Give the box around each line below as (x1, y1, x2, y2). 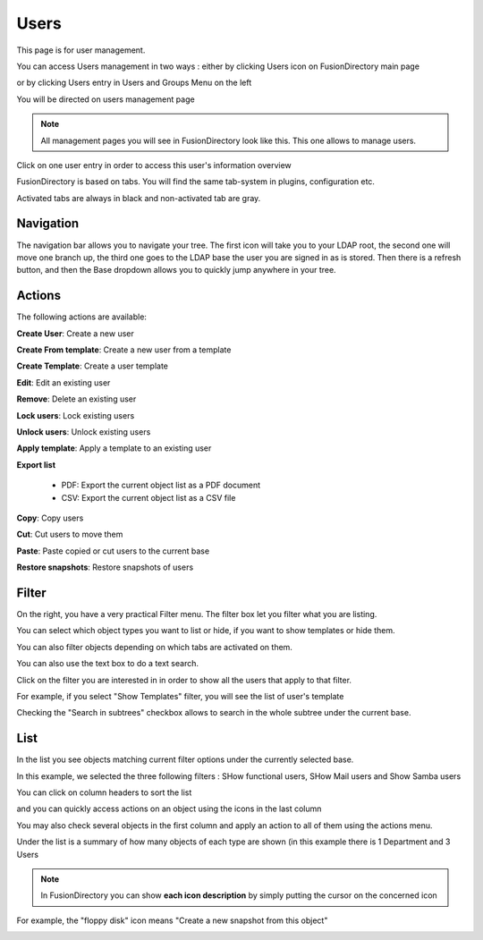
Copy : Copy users (16, 512, 84, 523)
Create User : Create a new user (16, 327, 134, 339)
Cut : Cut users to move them (16, 529, 123, 540)
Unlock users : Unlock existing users (16, 427, 151, 437)
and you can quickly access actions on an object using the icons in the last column (16, 803, 322, 814)
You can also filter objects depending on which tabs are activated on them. (16, 641, 292, 652)
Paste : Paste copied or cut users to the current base (16, 546, 210, 556)
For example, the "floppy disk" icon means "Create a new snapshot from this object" (16, 915, 328, 926)
